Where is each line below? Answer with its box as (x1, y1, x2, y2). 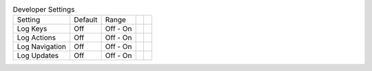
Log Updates (17, 51, 59, 61)
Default (73, 15, 98, 25)
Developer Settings (12, 5, 75, 14)
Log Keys (17, 24, 48, 33)
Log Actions (17, 33, 56, 42)
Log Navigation (17, 42, 67, 51)
